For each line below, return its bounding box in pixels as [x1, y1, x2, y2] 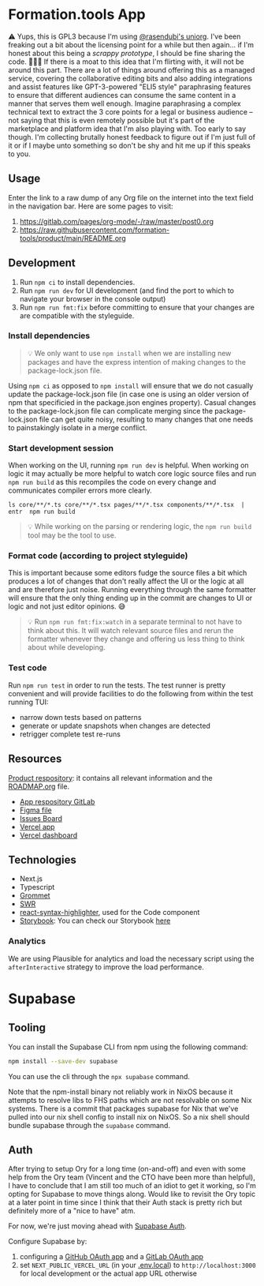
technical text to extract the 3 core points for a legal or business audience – [8, 107, 254, 116]
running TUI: [8, 697, 49, 707]
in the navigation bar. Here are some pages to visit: [8, 201, 173, 211]
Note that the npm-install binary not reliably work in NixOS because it [8, 1087, 233, 1097]
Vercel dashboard [19, 830, 78, 840]
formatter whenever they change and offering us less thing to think [27, 634, 245, 644]
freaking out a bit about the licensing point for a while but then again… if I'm [8, 39, 255, 49]
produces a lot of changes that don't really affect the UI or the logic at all [8, 576, 244, 586]
